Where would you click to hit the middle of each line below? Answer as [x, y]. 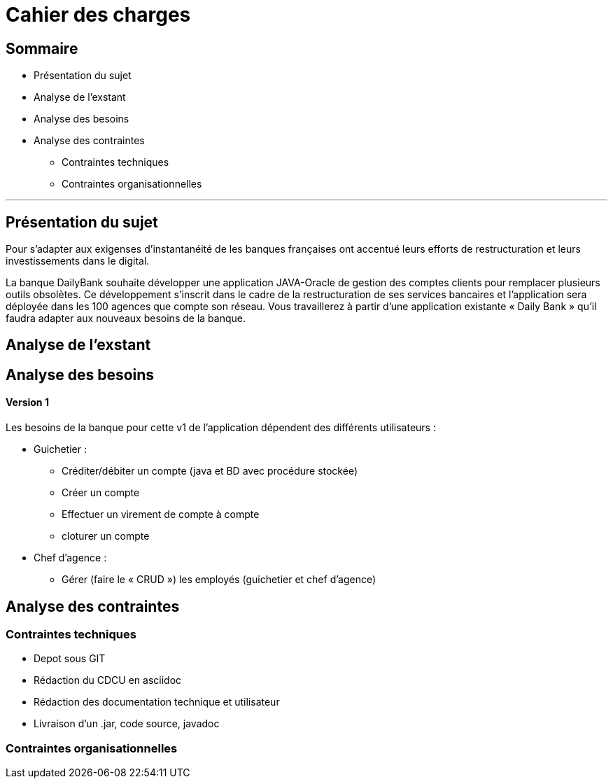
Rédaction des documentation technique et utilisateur [157, 702]
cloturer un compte [106, 536]
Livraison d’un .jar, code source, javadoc [127, 724]
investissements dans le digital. [78, 261]
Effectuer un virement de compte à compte [161, 514]
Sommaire [42, 48]
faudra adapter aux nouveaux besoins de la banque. [126, 318]
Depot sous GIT [70, 659]
